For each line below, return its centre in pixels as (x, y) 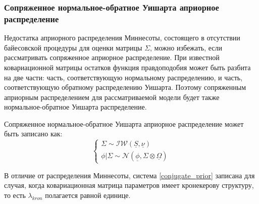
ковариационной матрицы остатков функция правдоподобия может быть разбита (127, 67)
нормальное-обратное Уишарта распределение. (75, 107)
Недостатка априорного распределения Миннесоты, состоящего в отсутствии (122, 38)
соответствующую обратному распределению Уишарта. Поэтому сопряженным (125, 87)
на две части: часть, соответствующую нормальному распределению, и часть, (123, 77)
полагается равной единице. (88, 195)
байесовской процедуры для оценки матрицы (73, 47)
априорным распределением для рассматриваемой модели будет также (112, 97)
